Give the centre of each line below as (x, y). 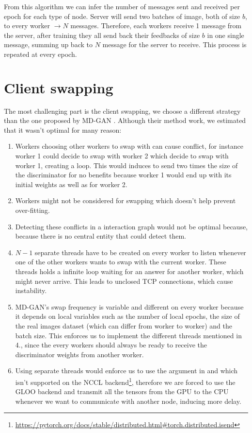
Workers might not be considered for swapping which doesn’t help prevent (126, 200)
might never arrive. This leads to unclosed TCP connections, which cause (124, 281)
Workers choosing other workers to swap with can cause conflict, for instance (129, 146)
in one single (226, 35)
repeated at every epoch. (40, 54)
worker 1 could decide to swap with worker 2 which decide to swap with (122, 156)
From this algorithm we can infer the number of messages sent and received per (122, 6)
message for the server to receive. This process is (174, 44)
